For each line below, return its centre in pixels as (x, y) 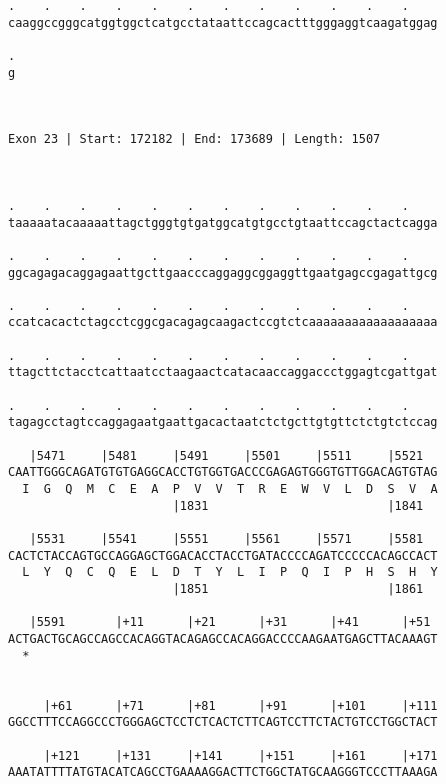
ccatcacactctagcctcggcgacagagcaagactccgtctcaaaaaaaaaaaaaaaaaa (223, 322)
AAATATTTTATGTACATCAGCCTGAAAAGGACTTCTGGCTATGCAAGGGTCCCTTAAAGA (223, 772)
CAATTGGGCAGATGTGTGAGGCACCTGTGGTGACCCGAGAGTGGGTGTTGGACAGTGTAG (223, 472)
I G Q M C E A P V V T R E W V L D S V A (230, 489)
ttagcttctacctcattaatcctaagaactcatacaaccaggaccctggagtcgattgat (223, 372)
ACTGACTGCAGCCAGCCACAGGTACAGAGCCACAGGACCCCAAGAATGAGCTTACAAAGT (223, 638)
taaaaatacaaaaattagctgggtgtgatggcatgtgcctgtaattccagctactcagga (223, 222)
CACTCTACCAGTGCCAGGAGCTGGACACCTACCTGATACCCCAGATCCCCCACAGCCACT (223, 555)
